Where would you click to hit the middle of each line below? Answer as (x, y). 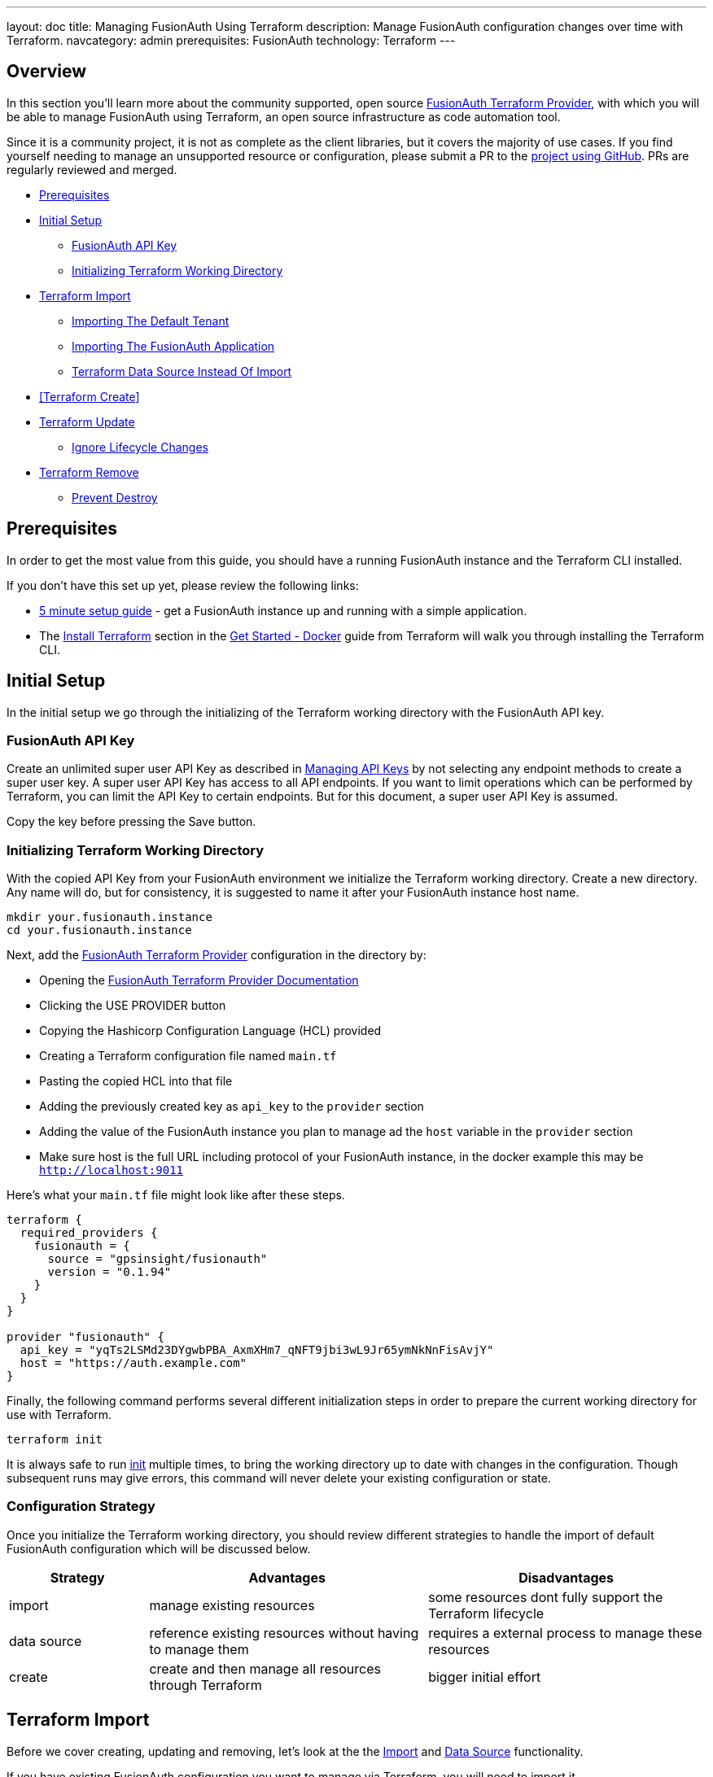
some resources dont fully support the (546, 1597)
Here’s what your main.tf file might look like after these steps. (176, 1195)
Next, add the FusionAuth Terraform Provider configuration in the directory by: (217, 955)
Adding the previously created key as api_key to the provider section (232, 1107)
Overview (47, 72)
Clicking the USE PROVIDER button (133, 1006)
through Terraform (206, 1685)
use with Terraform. (59, 1415)
